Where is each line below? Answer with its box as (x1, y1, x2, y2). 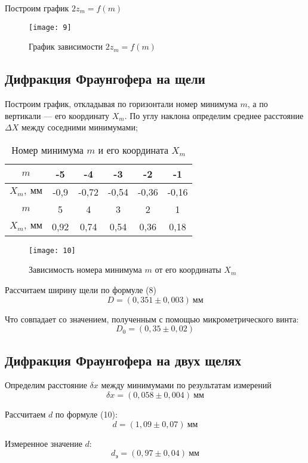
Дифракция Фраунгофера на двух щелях (5, 351, 241, 369)
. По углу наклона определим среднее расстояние (124, 109, 304, 121)
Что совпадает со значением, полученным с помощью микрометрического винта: (5, 312, 299, 325)
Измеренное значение (5, 437, 82, 449)
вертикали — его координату (5, 109, 109, 121)
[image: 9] (29, 23, 72, 32)
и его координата (98, 142, 168, 157)
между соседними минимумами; (21, 121, 138, 133)
